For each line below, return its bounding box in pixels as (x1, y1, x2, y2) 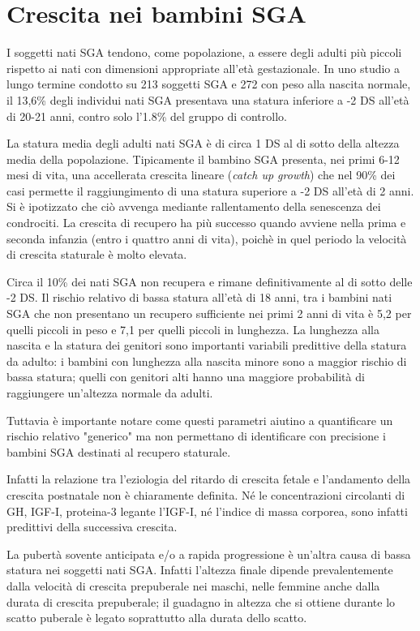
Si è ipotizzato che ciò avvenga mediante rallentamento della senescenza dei (6, 198, 381, 215)
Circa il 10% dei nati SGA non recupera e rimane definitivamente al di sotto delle (6, 273, 413, 290)
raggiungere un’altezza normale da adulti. (6, 384, 213, 401)
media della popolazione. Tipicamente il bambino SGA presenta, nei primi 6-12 (6, 150, 400, 167)
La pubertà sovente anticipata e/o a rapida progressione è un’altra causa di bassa (6, 545, 411, 562)
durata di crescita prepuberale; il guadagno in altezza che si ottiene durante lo (6, 593, 396, 610)
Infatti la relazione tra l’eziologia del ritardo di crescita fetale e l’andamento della (6, 470, 411, 487)
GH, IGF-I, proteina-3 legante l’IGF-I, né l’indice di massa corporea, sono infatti (6, 502, 408, 519)
